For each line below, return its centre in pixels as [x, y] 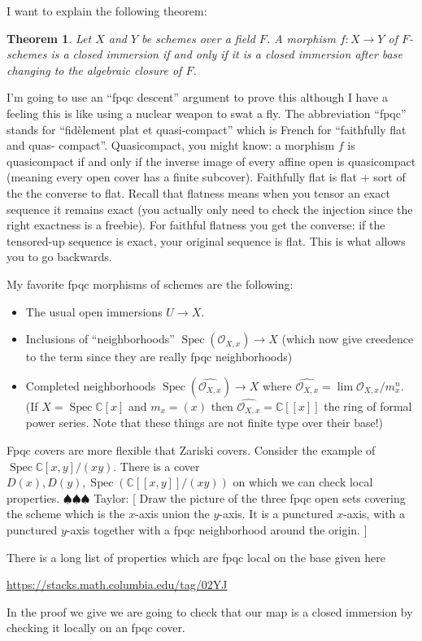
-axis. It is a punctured [276, 514]
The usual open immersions [94, 311]
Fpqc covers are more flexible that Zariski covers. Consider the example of [191, 449]
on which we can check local [303, 482]
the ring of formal [368, 406]
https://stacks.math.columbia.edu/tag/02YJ [117, 584]
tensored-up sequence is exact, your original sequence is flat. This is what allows [206, 240]
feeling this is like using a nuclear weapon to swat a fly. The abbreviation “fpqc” [207, 113]
